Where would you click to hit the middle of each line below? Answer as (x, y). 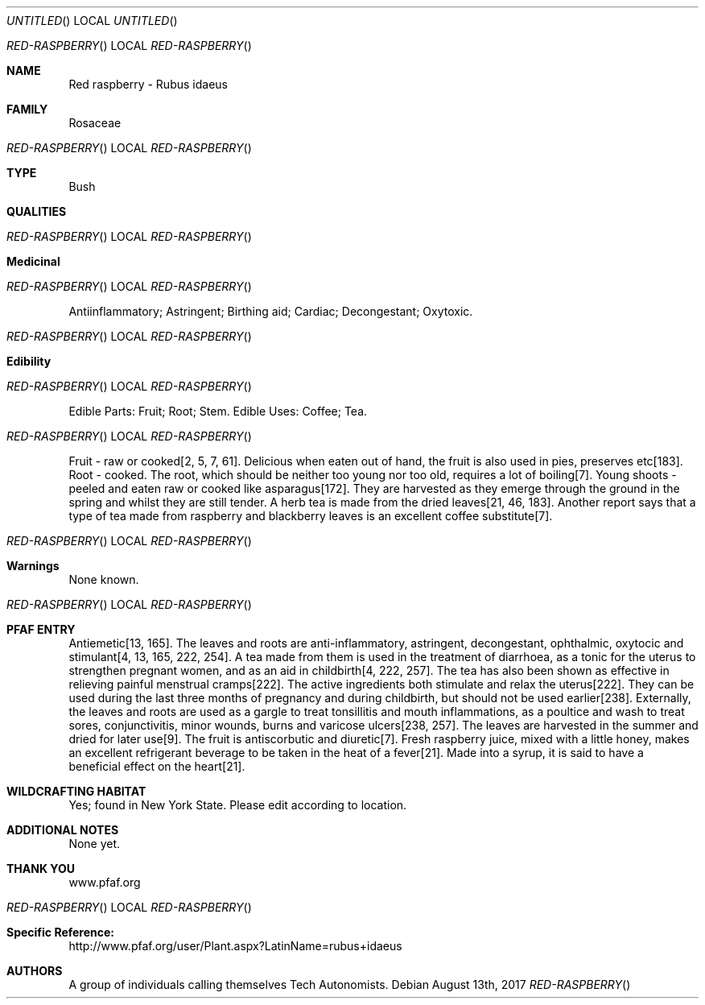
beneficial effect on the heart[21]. (157, 766)
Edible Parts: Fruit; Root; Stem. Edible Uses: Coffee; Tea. (218, 411)
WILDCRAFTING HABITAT (76, 791)
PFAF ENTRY (41, 629)
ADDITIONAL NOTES (63, 830)
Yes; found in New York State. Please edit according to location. (238, 805)
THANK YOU (41, 869)
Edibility (29, 361)
